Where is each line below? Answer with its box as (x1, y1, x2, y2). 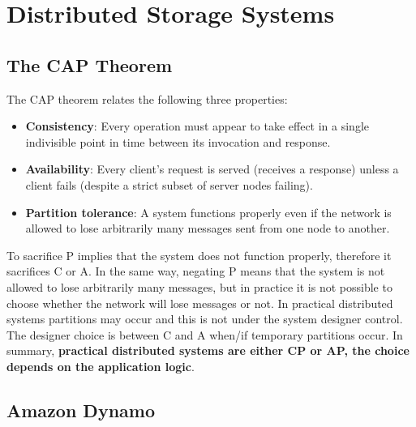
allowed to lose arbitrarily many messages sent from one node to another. (25, 220, 390, 237)
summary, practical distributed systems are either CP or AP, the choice (6, 342, 410, 359)
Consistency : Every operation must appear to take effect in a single (25, 117, 370, 135)
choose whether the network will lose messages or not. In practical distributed (6, 294, 393, 311)
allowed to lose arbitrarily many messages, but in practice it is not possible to (6, 278, 392, 295)
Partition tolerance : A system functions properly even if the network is (25, 203, 392, 220)
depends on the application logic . (6, 357, 195, 374)
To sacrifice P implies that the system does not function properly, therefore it (6, 246, 392, 263)
